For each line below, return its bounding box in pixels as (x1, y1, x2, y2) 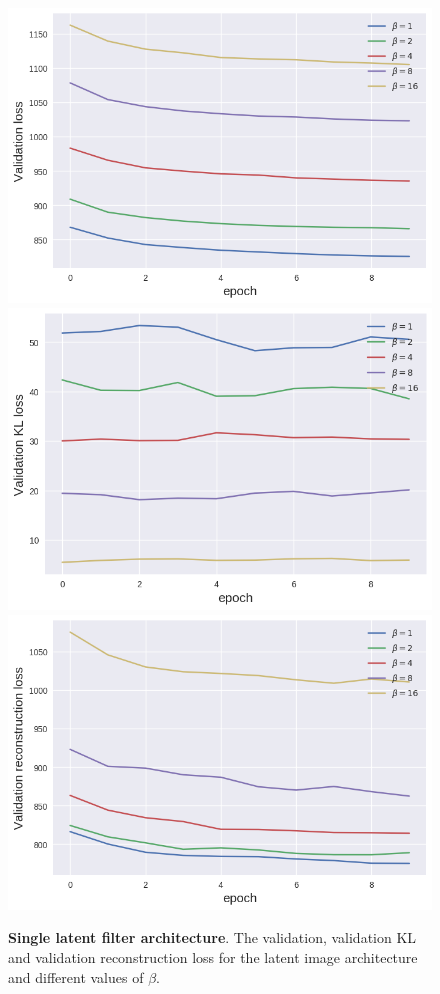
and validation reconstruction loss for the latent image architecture (8, 947, 418, 968)
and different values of (8, 966, 144, 987)
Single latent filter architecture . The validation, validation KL (8, 927, 417, 948)
